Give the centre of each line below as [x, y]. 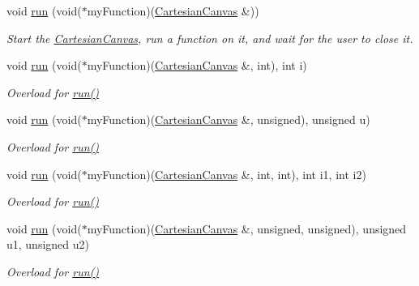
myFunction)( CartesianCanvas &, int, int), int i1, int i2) [227, 174]
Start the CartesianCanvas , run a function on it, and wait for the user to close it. [210, 38]
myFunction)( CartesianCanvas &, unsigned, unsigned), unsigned [247, 228]
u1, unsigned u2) [48, 244]
